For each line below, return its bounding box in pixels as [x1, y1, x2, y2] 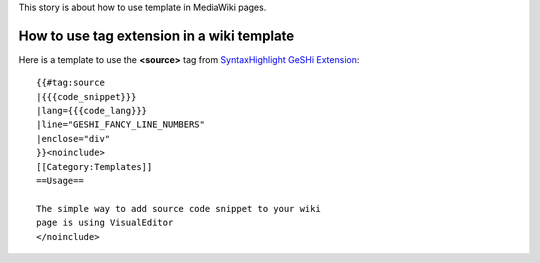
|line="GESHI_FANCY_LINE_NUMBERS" [36, 119, 205, 130]
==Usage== [36, 175, 84, 187]
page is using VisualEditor [36, 217, 174, 229]
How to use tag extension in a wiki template [18, 27, 295, 44]
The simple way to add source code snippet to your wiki [36, 203, 322, 214]
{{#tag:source [36, 77, 105, 89]
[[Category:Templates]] [36, 161, 153, 172]
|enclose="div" [36, 133, 111, 144]
